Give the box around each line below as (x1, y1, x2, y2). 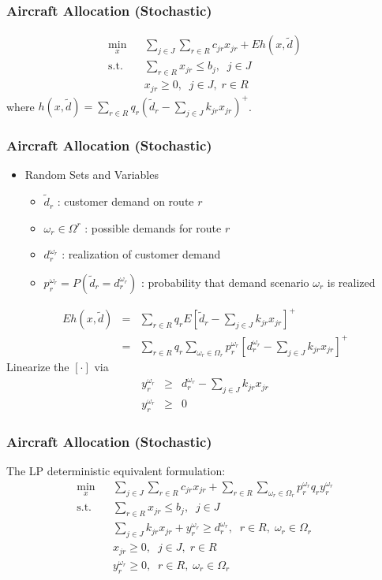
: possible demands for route (84, 219, 222, 236)
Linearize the (6, 359, 69, 375)
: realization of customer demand (62, 246, 221, 262)
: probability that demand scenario (141, 273, 309, 290)
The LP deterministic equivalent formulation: (6, 463, 226, 479)
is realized (327, 273, 376, 290)
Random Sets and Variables (24, 166, 159, 183)
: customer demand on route (57, 193, 194, 210)
